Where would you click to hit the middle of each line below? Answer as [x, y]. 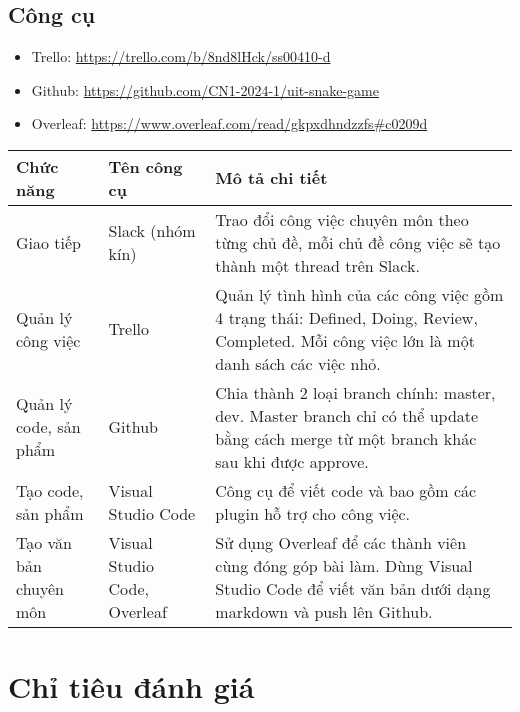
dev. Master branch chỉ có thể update [347, 415]
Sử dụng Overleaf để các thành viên [341, 542]
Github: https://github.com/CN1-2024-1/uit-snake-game [205, 89]
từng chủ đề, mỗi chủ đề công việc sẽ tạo [358, 242]
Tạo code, [50, 490]
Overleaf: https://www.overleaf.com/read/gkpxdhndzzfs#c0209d [229, 123]
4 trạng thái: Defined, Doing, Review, [346, 317]
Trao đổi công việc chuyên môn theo [342, 219]
